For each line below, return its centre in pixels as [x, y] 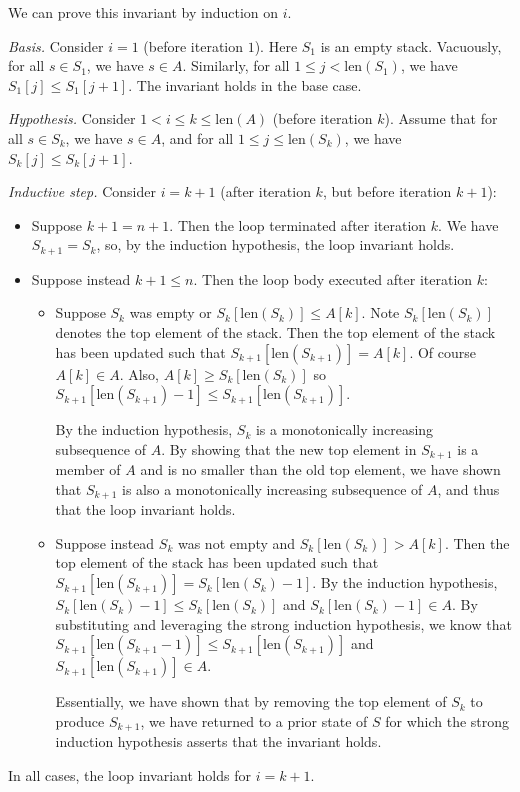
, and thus [468, 488]
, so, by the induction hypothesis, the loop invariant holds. [275, 244]
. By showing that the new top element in [289, 448]
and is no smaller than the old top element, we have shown [320, 469]
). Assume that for [441, 118]
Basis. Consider [56, 45]
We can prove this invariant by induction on [143, 12]
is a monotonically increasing [344, 429]
